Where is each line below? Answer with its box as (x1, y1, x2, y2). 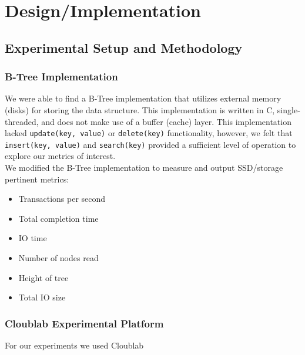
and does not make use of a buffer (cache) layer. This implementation (41, 115, 291, 127)
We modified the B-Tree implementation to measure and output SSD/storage (5, 161, 283, 174)
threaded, (5, 115, 39, 127)
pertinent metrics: (5, 173, 69, 185)
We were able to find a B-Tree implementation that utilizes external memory (5, 92, 281, 104)
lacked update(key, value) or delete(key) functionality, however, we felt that (5, 127, 293, 139)
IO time (18, 232, 47, 244)
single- (277, 103, 300, 116)
